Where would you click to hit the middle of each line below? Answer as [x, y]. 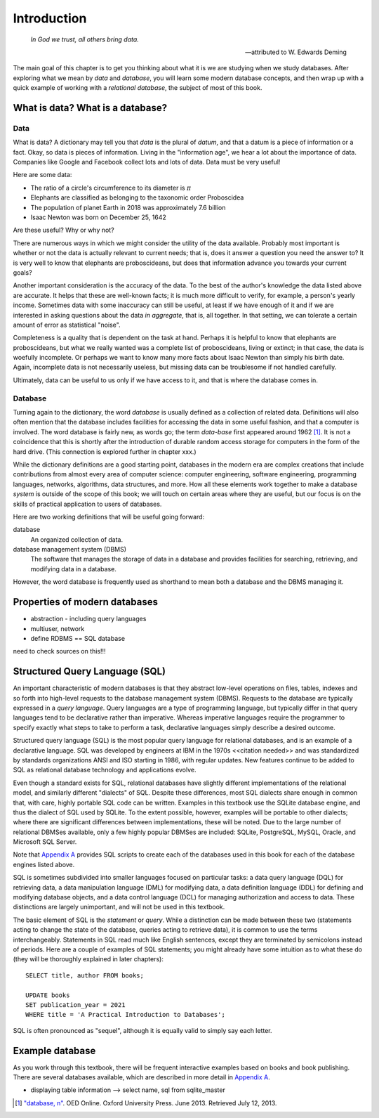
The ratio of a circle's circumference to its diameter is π [111, 188]
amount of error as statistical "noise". [67, 325]
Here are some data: [42, 175]
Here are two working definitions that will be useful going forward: [109, 516]
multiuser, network [58, 628]
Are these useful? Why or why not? [64, 230]
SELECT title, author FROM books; [85, 975]
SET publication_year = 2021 [75, 1005]
